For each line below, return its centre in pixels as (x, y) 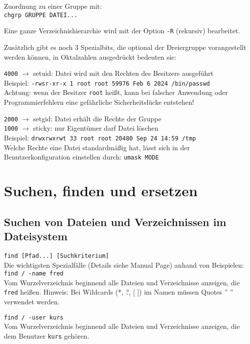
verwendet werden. (32, 301)
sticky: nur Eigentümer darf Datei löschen (96, 128)
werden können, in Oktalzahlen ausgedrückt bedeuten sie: (90, 57)
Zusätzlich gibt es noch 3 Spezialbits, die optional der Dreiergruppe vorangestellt (125, 47)
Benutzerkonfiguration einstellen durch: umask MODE (81, 157)
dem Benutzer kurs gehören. (47, 335)
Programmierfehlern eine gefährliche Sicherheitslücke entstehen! (99, 102)
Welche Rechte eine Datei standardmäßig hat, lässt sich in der (97, 147)
